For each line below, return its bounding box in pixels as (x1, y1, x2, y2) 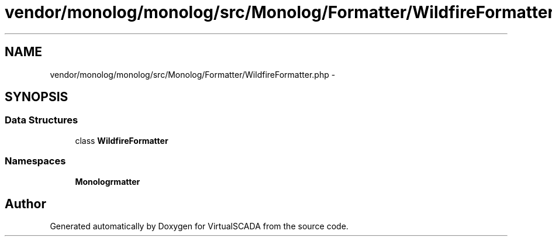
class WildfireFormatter (75, 135, 168, 146)
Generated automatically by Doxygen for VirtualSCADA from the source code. (50, 221, 349, 232)
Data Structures (5, 114, 78, 126)
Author (5, 196, 46, 211)
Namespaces (5, 155, 66, 167)
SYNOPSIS (5, 89, 68, 105)
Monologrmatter (75, 176, 140, 187)
